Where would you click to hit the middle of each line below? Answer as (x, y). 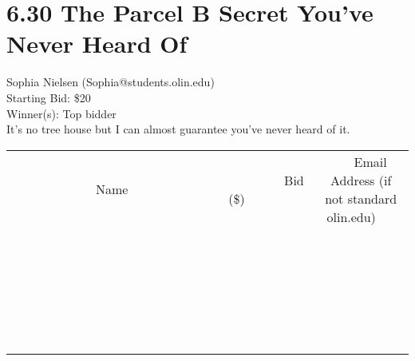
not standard (361, 198)
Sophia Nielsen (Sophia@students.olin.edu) (111, 82)
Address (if (361, 180)
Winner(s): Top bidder (61, 113)
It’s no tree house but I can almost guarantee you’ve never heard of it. (178, 129)
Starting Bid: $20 (49, 97)
